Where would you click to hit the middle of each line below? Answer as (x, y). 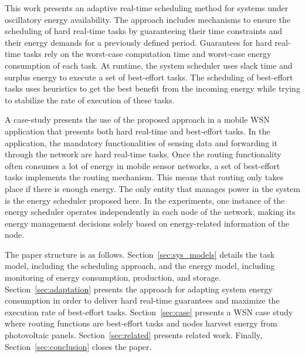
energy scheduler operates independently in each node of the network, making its (150, 212)
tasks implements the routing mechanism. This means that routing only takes (144, 177)
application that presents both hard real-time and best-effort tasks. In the (138, 131)
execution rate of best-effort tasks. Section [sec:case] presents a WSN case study (149, 311)
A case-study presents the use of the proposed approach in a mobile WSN (137, 119)
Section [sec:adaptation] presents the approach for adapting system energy (139, 289)
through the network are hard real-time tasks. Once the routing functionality (143, 154)
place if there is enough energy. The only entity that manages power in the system (152, 188)
